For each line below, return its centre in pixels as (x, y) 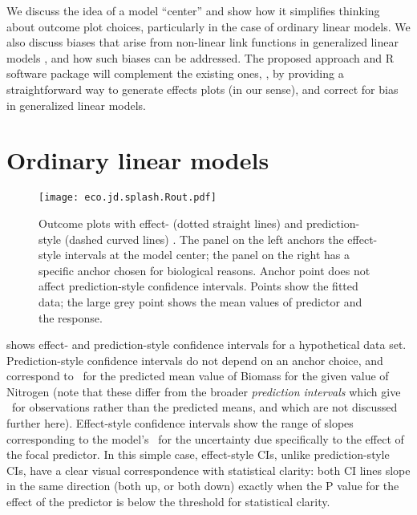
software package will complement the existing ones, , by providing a (175, 73)
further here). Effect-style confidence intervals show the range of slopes (180, 423)
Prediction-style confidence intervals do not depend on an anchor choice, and (195, 360)
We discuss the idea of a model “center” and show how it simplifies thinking (193, 10)
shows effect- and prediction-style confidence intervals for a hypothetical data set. (206, 345)
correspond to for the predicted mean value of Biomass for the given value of (198, 376)
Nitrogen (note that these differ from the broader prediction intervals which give (204, 391)
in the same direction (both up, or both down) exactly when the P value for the (203, 486)
